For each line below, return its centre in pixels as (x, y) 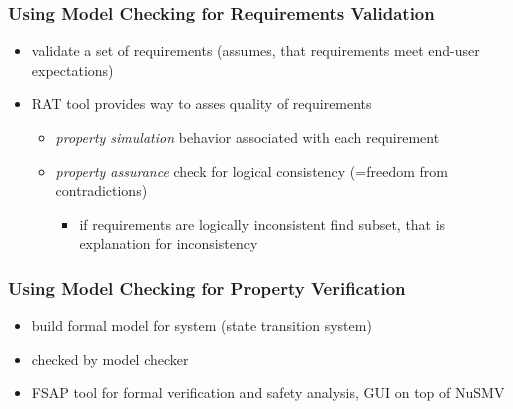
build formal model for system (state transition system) (201, 325)
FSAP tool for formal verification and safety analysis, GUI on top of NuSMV (268, 392)
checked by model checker (110, 358)
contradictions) (101, 190)
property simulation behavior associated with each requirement (247, 137)
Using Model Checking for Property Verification (207, 287)
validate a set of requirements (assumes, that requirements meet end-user (255, 50)
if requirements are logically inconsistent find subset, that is (262, 223)
